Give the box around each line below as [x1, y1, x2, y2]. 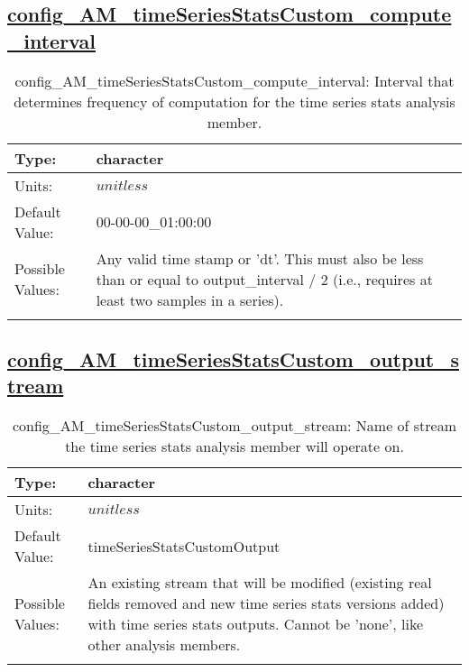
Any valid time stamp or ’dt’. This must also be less [96, 247, 424, 269]
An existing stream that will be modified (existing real [87, 572, 432, 594]
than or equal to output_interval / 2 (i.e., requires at [96, 268, 433, 290]
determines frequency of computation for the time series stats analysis [14, 90, 455, 112]
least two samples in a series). [96, 289, 284, 310]
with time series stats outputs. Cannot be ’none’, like [87, 613, 424, 635]
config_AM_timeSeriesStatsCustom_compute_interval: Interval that [14, 69, 455, 91]
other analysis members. [87, 634, 241, 656]
